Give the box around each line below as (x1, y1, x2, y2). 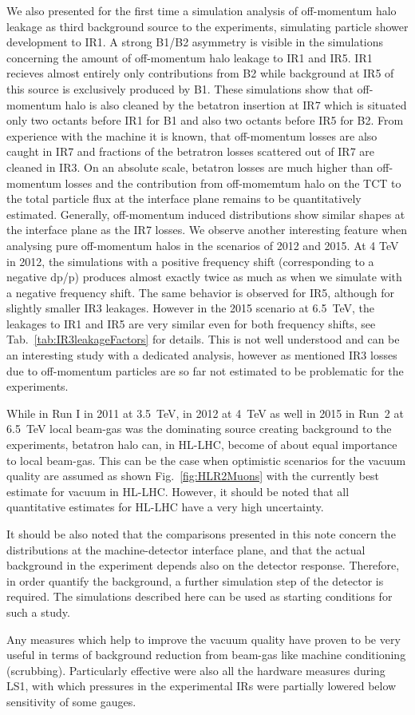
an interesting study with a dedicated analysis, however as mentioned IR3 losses (6, 347, 397, 363)
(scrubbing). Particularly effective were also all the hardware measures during (6, 661, 385, 678)
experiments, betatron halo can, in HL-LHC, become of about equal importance (6, 436, 397, 453)
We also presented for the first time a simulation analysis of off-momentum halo (6, 2, 397, 18)
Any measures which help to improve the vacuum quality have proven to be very (6, 630, 401, 647)
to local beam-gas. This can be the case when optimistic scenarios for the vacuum (6, 451, 406, 468)
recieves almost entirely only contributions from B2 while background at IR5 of (6, 65, 394, 81)
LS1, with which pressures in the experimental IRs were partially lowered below (6, 677, 397, 694)
